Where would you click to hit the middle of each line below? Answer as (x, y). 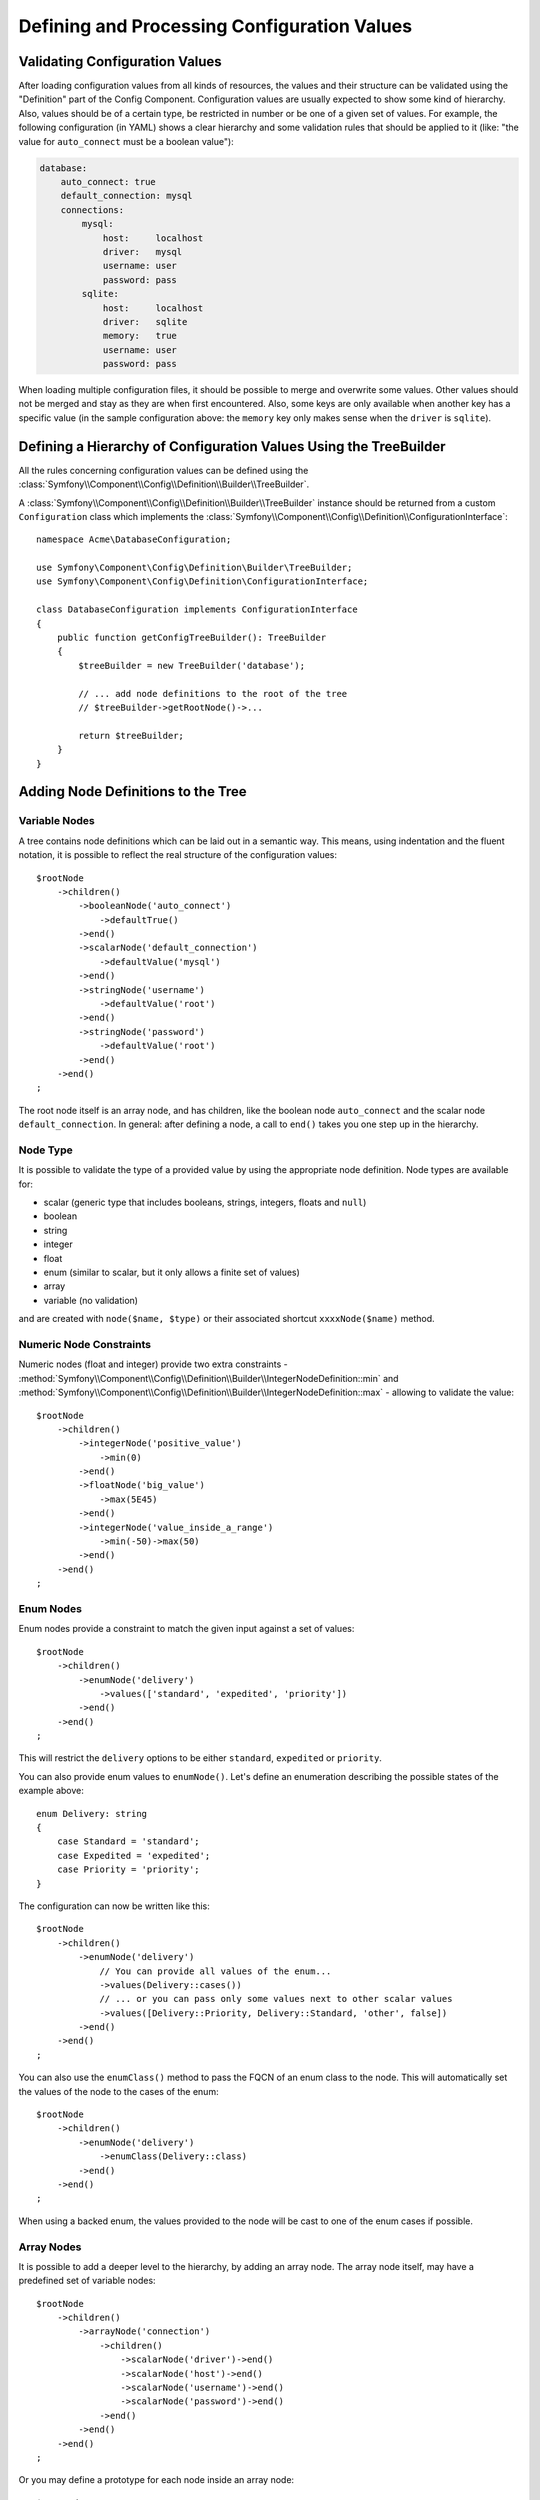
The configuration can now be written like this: (114, 1906)
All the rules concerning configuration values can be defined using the (163, 470)
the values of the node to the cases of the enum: (118, 2091)
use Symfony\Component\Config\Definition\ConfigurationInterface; (202, 581)
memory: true (139, 336)
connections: (92, 209)
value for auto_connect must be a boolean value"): (126, 141)
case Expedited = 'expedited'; (133, 1855)
